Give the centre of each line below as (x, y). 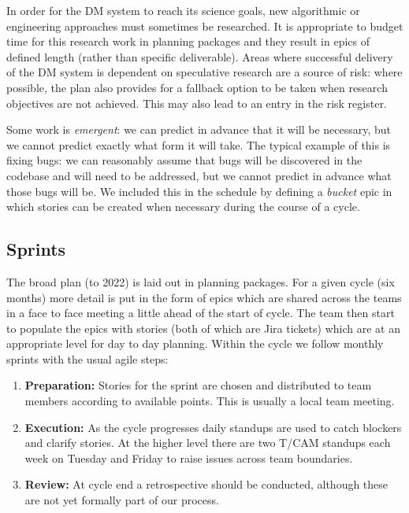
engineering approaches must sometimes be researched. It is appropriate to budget (205, 26)
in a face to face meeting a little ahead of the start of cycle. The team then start (201, 313)
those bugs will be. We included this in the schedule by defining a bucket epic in (199, 191)
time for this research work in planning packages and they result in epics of (188, 41)
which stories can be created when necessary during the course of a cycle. (183, 207)
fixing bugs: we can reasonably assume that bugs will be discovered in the (184, 160)
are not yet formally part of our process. (122, 500)
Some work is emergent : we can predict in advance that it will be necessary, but (199, 129)
